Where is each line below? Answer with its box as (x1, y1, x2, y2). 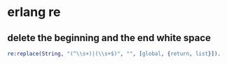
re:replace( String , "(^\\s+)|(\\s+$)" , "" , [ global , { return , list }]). (7, 50, 221, 57)
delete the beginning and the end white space (7, 32, 212, 44)
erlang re (7, 4, 61, 20)
